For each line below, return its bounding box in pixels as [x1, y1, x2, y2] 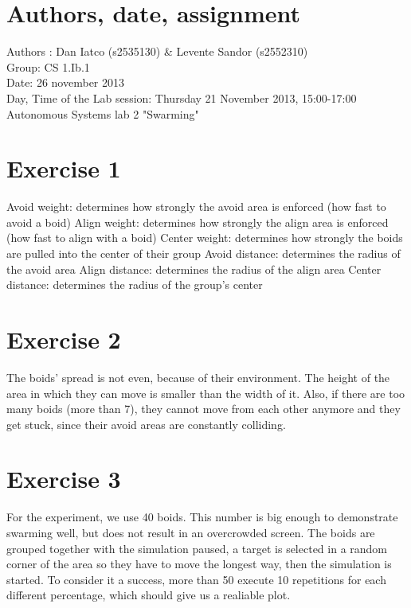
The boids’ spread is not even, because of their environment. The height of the [6, 368, 390, 385]
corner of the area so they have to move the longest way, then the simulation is [6, 555, 392, 572]
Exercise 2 [6, 322, 121, 355]
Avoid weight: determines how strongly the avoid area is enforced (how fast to [6, 198, 386, 215]
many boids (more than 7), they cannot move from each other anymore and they [6, 400, 401, 417]
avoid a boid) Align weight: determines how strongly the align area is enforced [6, 213, 389, 230]
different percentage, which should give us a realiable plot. [6, 587, 291, 603]
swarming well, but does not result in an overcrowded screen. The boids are [6, 524, 375, 540]
